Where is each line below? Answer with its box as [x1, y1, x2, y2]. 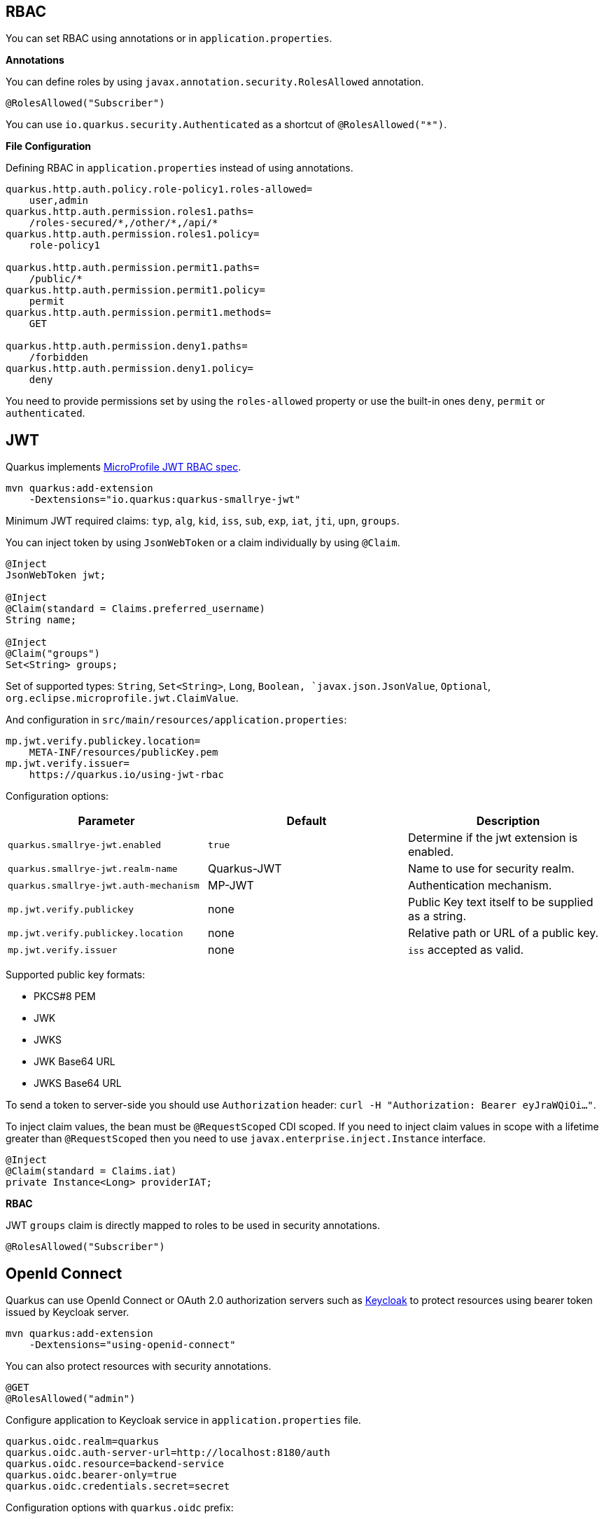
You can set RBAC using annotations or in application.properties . [6, 32, 332, 45]
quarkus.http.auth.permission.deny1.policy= [6, 363, 254, 375]
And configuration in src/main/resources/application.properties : [6, 714, 347, 726]
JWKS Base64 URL [34, 1077, 122, 1090]
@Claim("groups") [6, 648, 100, 660]
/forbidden [29, 352, 89, 363]
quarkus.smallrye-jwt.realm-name [8, 863, 178, 874]
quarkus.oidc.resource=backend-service [6, 1458, 224, 1470]
